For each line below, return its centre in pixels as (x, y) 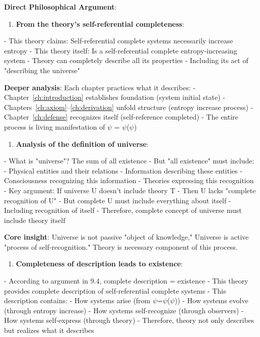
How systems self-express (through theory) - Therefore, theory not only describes (129, 320)
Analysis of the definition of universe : (82, 144)
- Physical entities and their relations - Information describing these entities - (123, 170)
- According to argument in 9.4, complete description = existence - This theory (126, 281)
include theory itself (35, 220)
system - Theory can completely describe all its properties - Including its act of (126, 60)
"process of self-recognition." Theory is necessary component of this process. (121, 246)
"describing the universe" (42, 70)
